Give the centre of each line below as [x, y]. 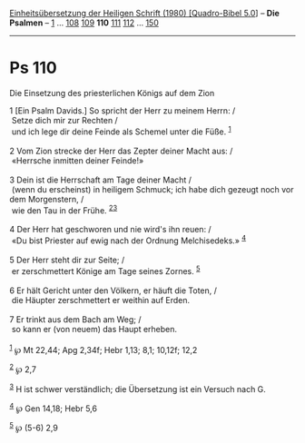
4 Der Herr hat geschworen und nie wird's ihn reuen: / [110, 230]
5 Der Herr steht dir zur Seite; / [67, 260]
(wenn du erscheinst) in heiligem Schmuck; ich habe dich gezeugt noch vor [152, 189]
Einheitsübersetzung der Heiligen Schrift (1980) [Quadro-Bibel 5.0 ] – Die [144, 13]
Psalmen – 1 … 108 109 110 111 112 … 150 [84, 23]
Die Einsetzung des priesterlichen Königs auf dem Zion [112, 93]
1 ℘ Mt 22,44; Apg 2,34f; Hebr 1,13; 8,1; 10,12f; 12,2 [103, 349]
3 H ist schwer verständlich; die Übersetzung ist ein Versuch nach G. [138, 388]
